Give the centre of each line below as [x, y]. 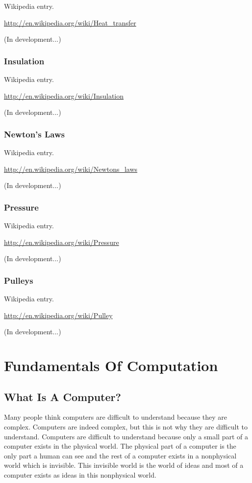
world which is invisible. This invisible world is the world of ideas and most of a [124, 465]
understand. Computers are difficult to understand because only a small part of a [126, 436]
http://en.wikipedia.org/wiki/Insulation [64, 95]
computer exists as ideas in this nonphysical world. [80, 474]
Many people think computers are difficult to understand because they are [116, 417]
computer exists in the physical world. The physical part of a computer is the [120, 446]
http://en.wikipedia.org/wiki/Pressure [62, 242]
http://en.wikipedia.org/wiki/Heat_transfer [70, 22]
